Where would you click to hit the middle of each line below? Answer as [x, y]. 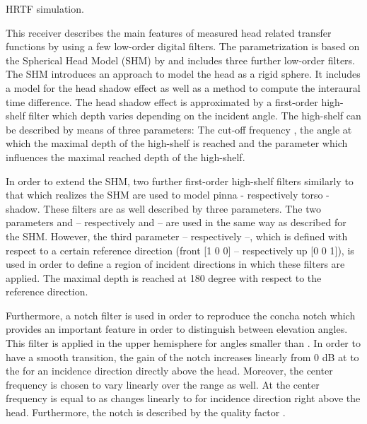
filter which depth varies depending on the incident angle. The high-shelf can [195, 116]
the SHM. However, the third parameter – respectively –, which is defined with [177, 236]
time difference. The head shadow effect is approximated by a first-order [162, 101]
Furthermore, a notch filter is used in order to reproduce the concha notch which [181, 315]
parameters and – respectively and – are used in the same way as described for [176, 222]
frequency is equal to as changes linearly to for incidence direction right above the [183, 398]
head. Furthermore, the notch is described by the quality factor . [146, 412]
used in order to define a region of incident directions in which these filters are [175, 264]
